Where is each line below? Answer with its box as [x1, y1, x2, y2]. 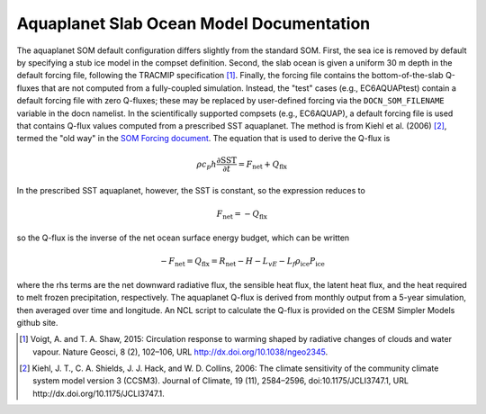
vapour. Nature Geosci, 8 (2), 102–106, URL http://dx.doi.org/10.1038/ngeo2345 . [32, 346, 328, 357]
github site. [16, 317, 58, 328]
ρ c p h [196, 158, 218, 171]
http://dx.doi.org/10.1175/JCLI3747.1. [32, 388, 166, 399]
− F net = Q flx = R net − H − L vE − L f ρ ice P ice [160, 256, 326, 268]
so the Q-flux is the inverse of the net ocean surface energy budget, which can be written [16, 232, 350, 243]
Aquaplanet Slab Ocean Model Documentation [16, 13, 371, 33]
